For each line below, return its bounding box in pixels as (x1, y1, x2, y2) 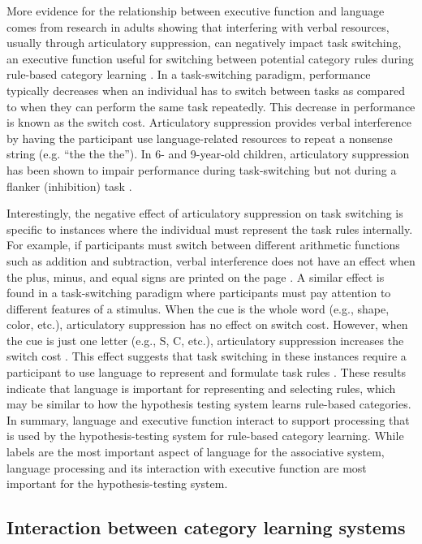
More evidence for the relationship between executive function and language (6, 2, 385, 19)
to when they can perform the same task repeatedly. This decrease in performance (6, 97, 416, 114)
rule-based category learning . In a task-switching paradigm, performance (6, 66, 371, 83)
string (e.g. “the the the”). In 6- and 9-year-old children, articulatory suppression (6, 145, 410, 162)
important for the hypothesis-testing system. (6, 475, 228, 492)
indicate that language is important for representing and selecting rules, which (6, 379, 396, 396)
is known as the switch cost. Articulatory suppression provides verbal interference (6, 114, 412, 131)
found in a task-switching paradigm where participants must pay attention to (6, 284, 391, 301)
